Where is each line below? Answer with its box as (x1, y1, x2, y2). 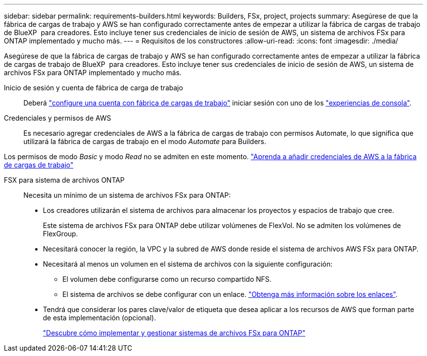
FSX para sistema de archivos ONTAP (4, 176, 125, 184)
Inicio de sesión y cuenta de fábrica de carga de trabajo (4, 84, 183, 92)
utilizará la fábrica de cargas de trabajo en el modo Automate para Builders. (23, 137, 267, 146)
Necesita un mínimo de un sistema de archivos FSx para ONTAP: (23, 191, 231, 199)
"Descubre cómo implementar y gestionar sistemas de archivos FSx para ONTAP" (43, 329, 306, 337)
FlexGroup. (43, 230, 78, 238)
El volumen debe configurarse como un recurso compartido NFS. (62, 275, 272, 283)
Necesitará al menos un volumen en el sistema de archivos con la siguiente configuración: (43, 260, 332, 268)
